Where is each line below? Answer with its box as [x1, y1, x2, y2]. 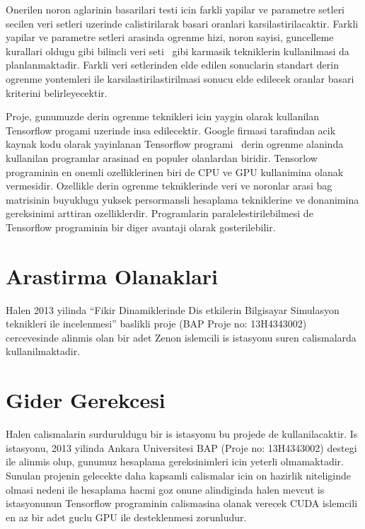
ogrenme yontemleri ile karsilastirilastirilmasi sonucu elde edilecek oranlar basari [6, 71, 354, 86]
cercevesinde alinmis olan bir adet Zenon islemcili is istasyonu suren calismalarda [6, 330, 357, 344]
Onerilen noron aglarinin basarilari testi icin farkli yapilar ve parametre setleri [6, 2, 345, 16]
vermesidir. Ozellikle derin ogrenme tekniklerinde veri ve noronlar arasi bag [6, 178, 332, 193]
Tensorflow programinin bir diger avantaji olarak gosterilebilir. [6, 219, 276, 234]
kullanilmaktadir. [6, 344, 81, 359]
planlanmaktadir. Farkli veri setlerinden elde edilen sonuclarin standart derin [6, 57, 339, 72]
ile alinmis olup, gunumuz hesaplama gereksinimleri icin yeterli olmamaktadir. [6, 454, 344, 469]
